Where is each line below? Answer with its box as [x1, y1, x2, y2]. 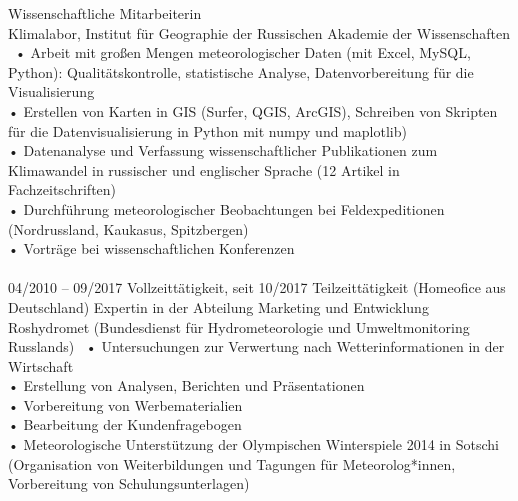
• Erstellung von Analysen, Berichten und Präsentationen [8, 375, 365, 396]
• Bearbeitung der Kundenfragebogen [8, 414, 242, 435]
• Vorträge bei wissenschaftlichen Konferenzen [8, 238, 295, 259]
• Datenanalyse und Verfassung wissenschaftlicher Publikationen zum [8, 140, 438, 161]
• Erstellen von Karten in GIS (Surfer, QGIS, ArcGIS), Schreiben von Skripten [8, 100, 498, 121]
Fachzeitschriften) [8, 179, 117, 200]
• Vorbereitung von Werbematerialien [8, 394, 243, 415]
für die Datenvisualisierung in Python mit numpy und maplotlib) [8, 120, 407, 141]
